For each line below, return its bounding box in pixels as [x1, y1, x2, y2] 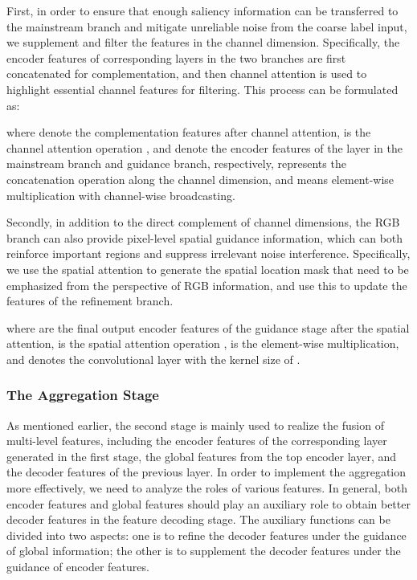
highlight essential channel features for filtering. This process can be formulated [6, 80, 399, 97]
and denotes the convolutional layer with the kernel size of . [6, 350, 300, 367]
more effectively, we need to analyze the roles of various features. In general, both [6, 480, 407, 496]
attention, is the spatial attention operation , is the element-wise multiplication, [6, 335, 399, 352]
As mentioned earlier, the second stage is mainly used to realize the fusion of [6, 416, 384, 433]
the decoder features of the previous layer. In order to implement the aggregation [6, 464, 407, 480]
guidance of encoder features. [6, 558, 149, 575]
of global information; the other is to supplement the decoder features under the [6, 542, 401, 559]
